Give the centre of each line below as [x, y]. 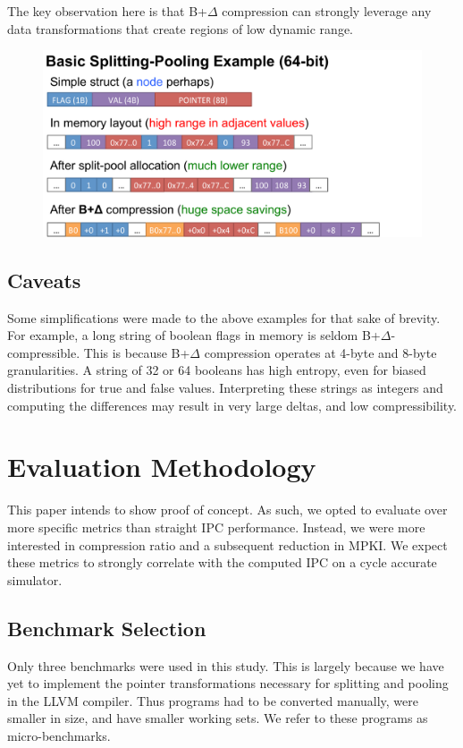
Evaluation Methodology [162, 467]
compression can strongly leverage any [327, 11]
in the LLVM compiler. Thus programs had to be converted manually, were [213, 700]
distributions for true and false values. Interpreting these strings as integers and [225, 388]
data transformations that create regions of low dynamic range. [180, 28]
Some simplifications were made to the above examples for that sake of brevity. [224, 317]
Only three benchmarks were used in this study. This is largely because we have [226, 665]
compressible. [44, 352]
